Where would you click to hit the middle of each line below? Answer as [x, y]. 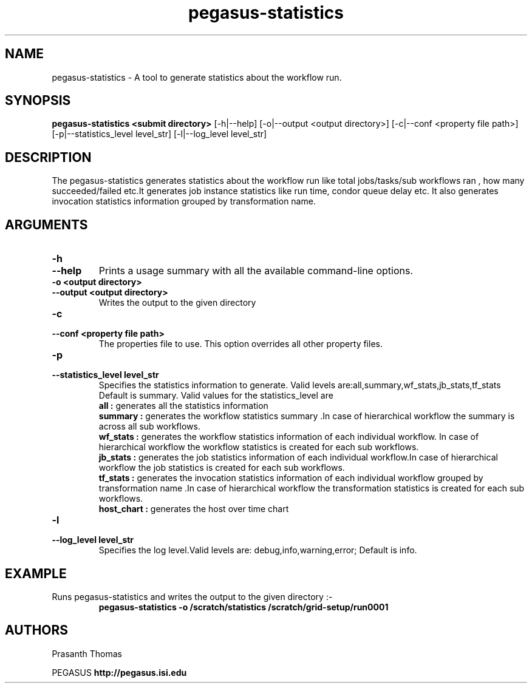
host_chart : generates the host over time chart [194, 509]
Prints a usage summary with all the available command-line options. [256, 271]
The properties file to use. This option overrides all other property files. [240, 344]
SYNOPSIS [38, 101]
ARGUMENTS [46, 224]
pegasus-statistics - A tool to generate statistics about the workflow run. [197, 77]
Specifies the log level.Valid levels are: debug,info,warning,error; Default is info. [258, 550]
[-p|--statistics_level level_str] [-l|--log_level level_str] [159, 134]
